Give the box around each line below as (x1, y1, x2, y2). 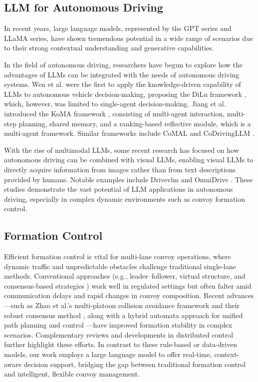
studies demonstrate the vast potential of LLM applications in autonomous (4, 184, 233, 194)
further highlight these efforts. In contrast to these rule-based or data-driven (4, 339, 237, 350)
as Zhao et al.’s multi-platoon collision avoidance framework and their (26, 300, 240, 311)
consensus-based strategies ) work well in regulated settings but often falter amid (4, 280, 252, 291)
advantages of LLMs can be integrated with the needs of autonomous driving (4, 69, 240, 79)
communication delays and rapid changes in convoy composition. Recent (4, 290, 225, 301)
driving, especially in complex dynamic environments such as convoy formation (4, 193, 246, 204)
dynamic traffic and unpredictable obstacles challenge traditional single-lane (4, 261, 236, 271)
